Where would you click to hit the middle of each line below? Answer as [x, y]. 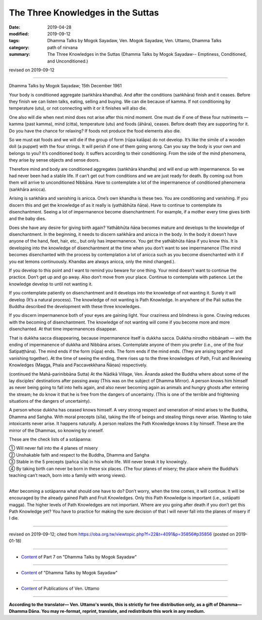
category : [19, 47]
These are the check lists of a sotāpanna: [50, 440]
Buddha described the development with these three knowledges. [75, 306]
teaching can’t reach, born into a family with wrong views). [67, 475]
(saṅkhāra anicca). [28, 189]
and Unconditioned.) [68, 61]
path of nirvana [62, 47]
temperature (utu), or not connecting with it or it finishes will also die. [78, 108]
